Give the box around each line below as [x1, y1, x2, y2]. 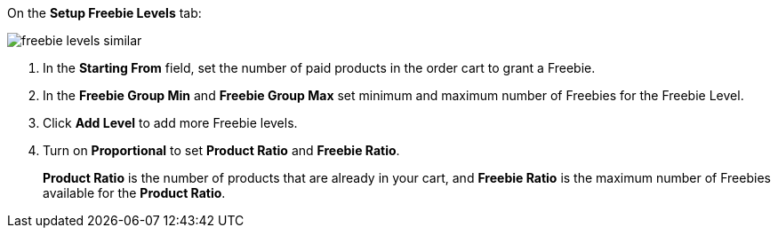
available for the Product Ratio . [43, 185, 226, 200]
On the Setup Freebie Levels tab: [7, 5, 202, 20]
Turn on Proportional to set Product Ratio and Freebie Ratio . [43, 143, 400, 158]
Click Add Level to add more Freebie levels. [43, 115, 298, 130]
